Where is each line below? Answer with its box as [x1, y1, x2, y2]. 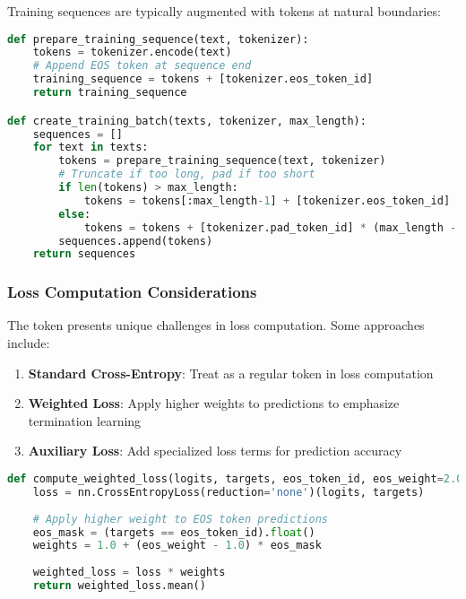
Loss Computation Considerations [7, 281, 257, 303]
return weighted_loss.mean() [32, 579, 206, 593]
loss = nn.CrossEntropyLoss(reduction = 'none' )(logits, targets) [32, 485, 425, 499]
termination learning [28, 411, 142, 430]
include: [7, 334, 50, 352]
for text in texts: [32, 141, 149, 154]
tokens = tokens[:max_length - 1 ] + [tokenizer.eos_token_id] [83, 194, 451, 207]
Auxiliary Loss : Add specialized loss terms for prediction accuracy [28, 441, 402, 460]
